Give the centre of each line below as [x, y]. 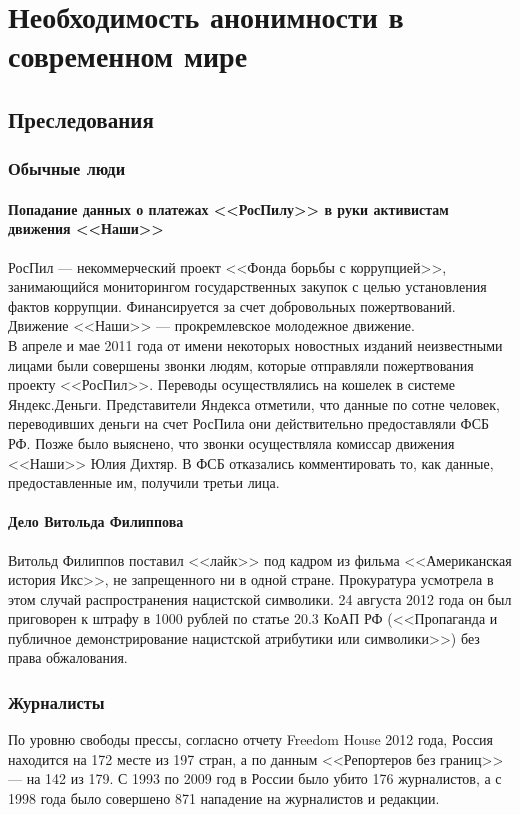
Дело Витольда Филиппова [96, 521]
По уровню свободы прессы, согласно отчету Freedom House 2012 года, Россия [251, 739]
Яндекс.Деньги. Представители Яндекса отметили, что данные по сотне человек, [254, 403]
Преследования [81, 118]
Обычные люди [67, 168]
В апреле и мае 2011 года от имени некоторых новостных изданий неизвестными [255, 344]
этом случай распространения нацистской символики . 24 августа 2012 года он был [260, 598]
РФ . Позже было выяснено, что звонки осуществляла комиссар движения [231, 442]
